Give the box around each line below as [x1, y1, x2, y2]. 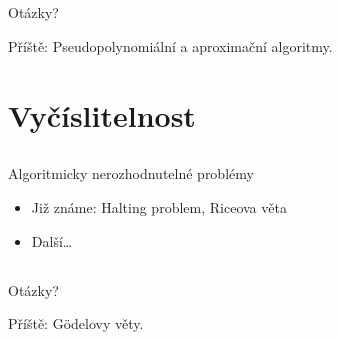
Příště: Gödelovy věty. [8, 313, 144, 334]
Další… [31, 230, 73, 251]
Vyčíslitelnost [8, 94, 196, 135]
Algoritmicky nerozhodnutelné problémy [8, 163, 254, 184]
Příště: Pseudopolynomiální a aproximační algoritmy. [8, 35, 333, 56]
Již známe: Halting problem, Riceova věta [31, 196, 287, 217]
